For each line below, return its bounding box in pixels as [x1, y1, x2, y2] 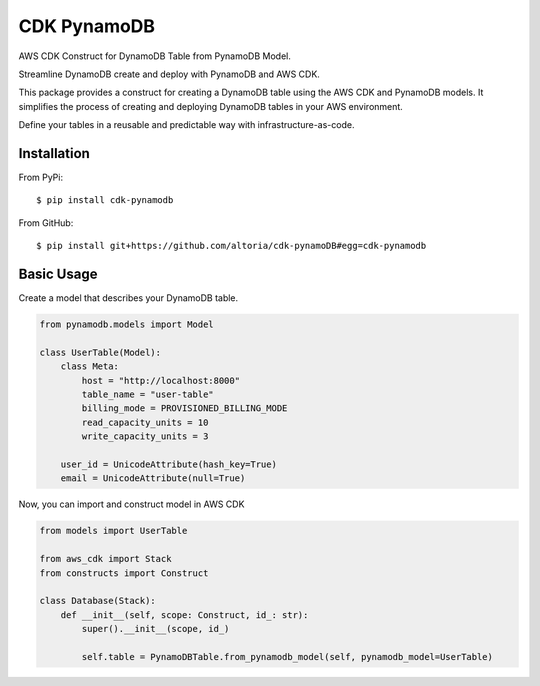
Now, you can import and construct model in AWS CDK [18, 498, 245, 510]
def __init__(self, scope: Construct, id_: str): [60, 609, 309, 620]
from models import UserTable [39, 525, 188, 537]
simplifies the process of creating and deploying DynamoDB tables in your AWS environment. [18, 100, 404, 112]
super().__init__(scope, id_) [81, 623, 230, 635]
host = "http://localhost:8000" [81, 375, 240, 386]
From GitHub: [18, 216, 74, 229]
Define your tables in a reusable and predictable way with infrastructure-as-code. [18, 119, 355, 131]
